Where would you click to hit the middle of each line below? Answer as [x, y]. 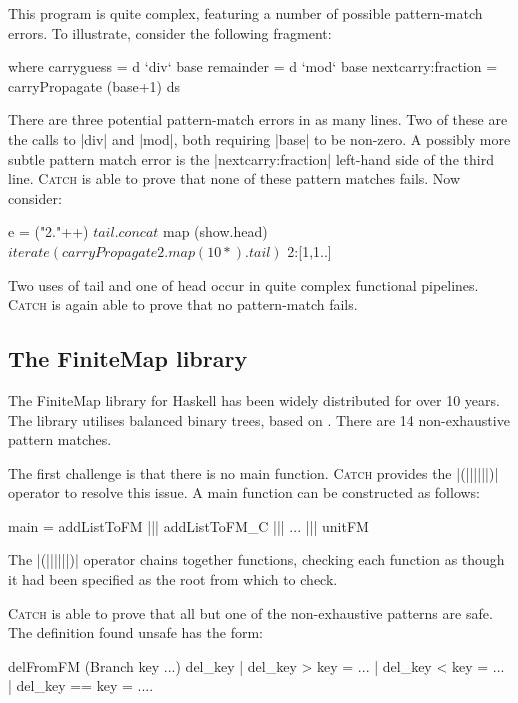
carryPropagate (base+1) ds [94, 85]
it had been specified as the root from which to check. [173, 579]
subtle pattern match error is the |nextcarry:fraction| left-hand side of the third [251, 158]
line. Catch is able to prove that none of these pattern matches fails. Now [234, 178]
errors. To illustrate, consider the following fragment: [170, 32]
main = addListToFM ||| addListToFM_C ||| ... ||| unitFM [188, 525]
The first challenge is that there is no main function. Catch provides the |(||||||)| [253, 472]
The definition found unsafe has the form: [135, 632]
